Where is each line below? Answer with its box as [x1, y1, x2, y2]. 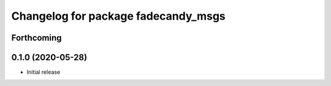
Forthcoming [11, 33, 62, 43]
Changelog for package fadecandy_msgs [11, 9, 226, 23]
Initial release [26, 68, 61, 76]
